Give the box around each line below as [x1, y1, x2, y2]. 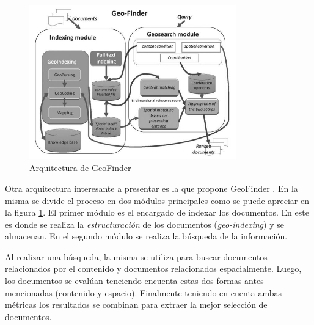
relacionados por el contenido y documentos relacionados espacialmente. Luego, [5, 262, 302, 275]
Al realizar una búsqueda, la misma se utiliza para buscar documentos [5, 250, 268, 263]
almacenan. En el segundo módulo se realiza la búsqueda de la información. [5, 230, 288, 243]
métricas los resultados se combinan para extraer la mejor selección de [5, 298, 268, 311]
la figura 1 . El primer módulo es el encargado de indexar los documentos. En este [5, 206, 309, 219]
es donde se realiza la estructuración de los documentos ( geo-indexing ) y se [5, 217, 284, 230]
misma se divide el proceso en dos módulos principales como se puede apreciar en [5, 194, 310, 206]
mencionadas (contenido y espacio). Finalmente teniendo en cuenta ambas [5, 286, 282, 299]
